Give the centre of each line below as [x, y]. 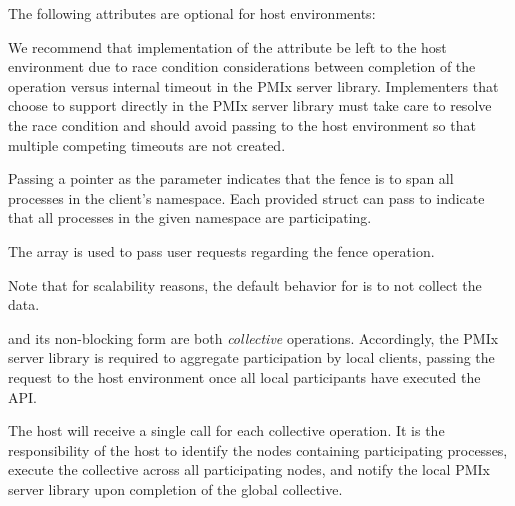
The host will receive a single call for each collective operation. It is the [226, 430]
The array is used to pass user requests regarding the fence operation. [221, 250]
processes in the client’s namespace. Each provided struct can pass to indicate [246, 197]
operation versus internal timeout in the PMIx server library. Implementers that [253, 85]
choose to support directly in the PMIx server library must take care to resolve [250, 105]
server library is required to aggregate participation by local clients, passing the [251, 357]
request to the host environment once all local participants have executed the [244, 376]
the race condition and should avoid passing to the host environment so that [242, 124]
